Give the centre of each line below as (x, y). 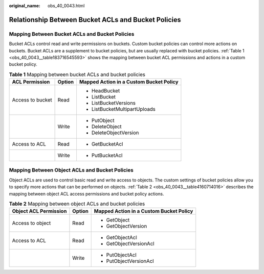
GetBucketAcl (107, 144)
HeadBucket (105, 91)
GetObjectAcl (121, 238)
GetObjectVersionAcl (130, 244)
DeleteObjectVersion (115, 133)
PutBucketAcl (107, 155)
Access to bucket (32, 100)
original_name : (25, 6)
